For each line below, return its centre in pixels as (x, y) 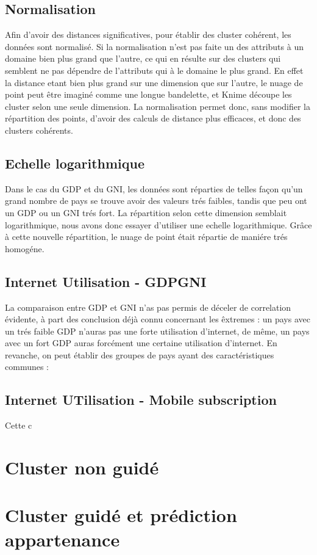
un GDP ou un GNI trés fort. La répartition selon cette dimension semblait (146, 212)
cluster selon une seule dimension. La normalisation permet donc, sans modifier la (158, 106)
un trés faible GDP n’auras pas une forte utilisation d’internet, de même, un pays (157, 331)
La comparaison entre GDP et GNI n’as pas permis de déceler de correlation (148, 307)
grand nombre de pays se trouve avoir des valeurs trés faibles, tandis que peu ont (156, 201)
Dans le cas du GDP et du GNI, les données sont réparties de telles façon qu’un (154, 188)
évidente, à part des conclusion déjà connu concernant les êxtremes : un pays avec (158, 319)
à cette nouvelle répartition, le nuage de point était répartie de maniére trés (146, 237)
